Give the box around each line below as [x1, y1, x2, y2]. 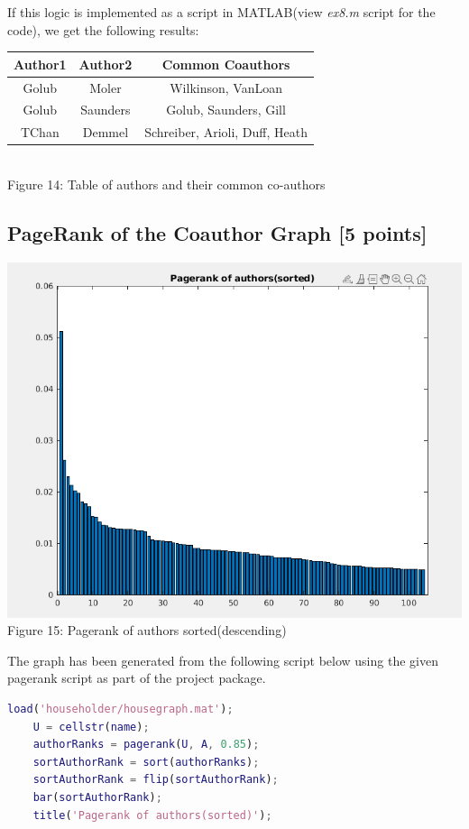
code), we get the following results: [7, 20, 199, 39]
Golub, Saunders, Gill [166, 100, 286, 119]
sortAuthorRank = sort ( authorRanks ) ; [32, 755, 260, 769]
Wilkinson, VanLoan [170, 78, 282, 97]
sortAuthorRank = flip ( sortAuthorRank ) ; [32, 773, 279, 787]
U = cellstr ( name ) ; [32, 720, 150, 733]
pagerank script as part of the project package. [7, 668, 266, 687]
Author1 [14, 54, 67, 73]
